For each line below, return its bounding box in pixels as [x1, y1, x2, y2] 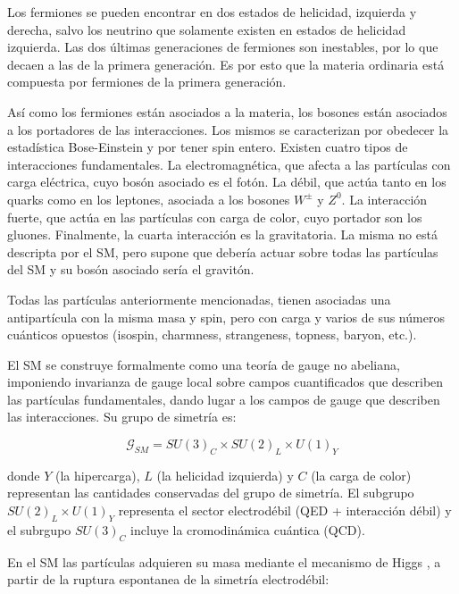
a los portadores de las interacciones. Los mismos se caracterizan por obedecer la [7, 120, 449, 138]
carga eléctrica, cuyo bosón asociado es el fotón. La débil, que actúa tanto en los [7, 172, 446, 191]
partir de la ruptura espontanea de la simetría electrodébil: [7, 570, 330, 589]
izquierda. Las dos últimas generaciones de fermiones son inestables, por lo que [7, 38, 438, 56]
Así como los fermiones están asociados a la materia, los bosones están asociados [7, 102, 447, 121]
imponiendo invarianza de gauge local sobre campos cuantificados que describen [7, 372, 444, 391]
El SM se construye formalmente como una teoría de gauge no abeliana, [7, 355, 400, 373]
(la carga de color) [311, 465, 412, 484]
